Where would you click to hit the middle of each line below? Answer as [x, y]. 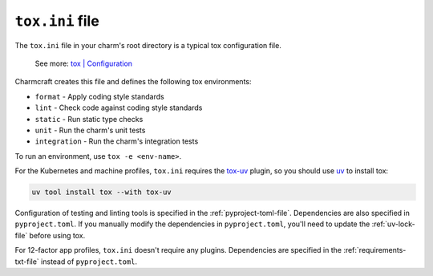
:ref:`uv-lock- [394, 224]
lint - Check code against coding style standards [119, 108]
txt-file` [27, 262]
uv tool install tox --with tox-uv [101, 192]
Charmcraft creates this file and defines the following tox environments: [133, 82]
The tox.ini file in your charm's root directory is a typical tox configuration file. [148, 45]
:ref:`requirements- [375, 250]
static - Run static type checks [89, 119]
